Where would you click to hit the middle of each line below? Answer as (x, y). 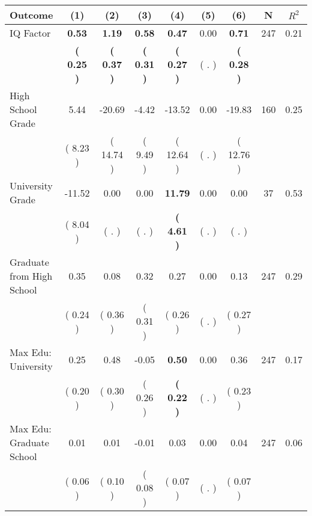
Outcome (31, 15)
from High (31, 276)
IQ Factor (30, 33)
